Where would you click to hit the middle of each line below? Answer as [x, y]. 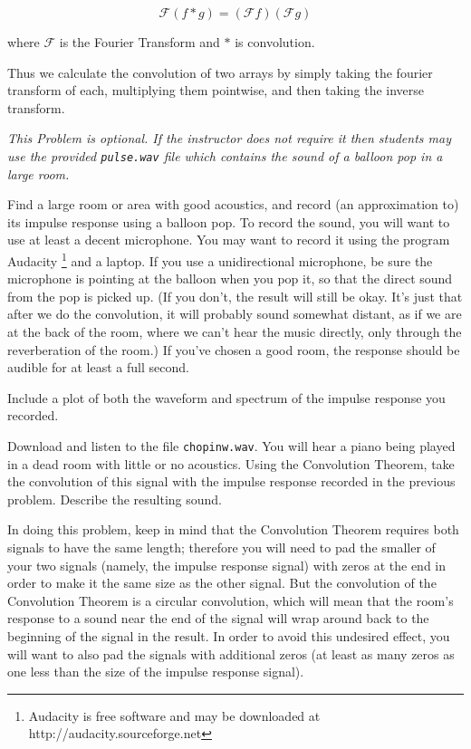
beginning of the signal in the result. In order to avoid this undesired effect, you [229, 636]
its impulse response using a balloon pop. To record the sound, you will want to [229, 221]
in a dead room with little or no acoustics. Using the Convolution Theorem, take [231, 463]
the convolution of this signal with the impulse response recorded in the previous [231, 481]
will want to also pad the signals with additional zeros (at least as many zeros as [231, 653]
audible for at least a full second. [98, 367]
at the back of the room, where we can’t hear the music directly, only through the [235, 332]
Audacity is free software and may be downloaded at [174, 715]
